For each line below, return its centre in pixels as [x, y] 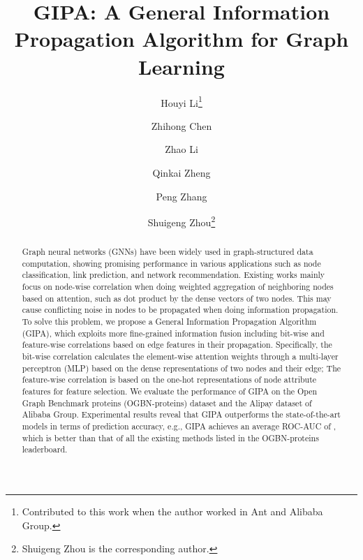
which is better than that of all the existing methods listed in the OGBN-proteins [170, 437]
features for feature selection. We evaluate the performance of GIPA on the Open [170, 391]
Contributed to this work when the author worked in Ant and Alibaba [172, 511]
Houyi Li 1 [181, 101]
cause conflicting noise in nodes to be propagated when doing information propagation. [180, 310]
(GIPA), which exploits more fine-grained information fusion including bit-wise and [173, 333]
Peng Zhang [181, 196]
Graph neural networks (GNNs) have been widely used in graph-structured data [168, 252]
